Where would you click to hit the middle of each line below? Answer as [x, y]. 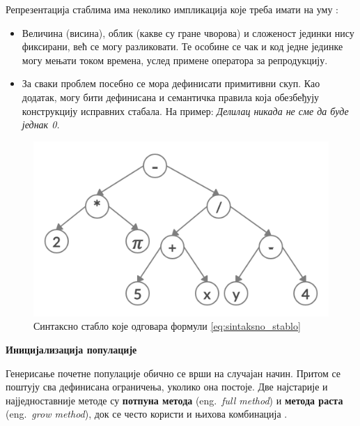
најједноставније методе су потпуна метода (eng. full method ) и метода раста [174, 400]
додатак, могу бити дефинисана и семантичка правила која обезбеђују [171, 97]
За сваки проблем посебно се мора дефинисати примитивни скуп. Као [171, 83]
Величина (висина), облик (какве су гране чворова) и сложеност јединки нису [188, 32]
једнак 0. [41, 124]
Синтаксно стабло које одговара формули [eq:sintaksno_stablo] [167, 326]
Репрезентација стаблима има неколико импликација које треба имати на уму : [172, 9]
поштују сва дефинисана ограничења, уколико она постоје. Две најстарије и [167, 387]
